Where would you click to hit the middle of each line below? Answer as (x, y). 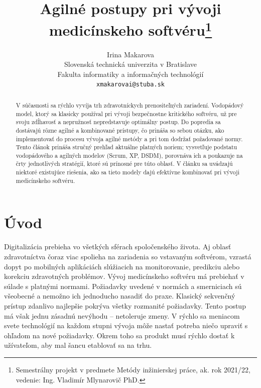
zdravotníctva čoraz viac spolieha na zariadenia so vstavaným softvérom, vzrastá (128, 256)
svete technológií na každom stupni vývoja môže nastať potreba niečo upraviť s (126, 325)
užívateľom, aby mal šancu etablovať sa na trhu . (78, 345)
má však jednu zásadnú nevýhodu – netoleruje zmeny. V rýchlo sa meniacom (122, 315)
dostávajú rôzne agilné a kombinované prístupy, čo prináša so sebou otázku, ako (120, 130)
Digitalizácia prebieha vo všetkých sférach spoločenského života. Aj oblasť (118, 247)
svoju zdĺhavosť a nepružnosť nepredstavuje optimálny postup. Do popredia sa (118, 122)
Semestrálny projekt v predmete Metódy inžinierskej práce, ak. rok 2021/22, (133, 369)
